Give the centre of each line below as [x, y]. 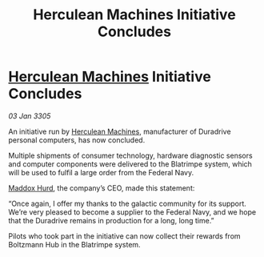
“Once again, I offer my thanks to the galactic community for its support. [127, 203]
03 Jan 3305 [30, 116]
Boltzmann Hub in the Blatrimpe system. [75, 244]
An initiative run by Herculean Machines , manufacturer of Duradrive [120, 131]
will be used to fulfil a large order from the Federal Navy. [101, 172]
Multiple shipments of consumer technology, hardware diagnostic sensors [131, 155]
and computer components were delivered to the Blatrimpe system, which [130, 164]
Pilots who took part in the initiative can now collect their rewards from [125, 236]
